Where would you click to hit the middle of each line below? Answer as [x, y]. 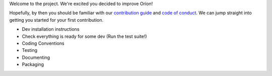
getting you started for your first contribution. [56, 20]
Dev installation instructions [51, 29]
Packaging [33, 64]
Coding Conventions [43, 43]
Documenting [36, 57]
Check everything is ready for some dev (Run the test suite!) [84, 36]
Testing [30, 50]
